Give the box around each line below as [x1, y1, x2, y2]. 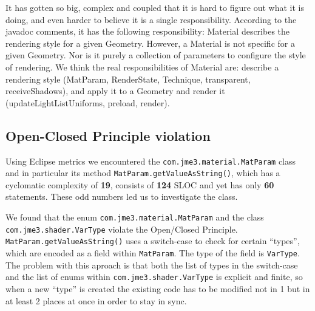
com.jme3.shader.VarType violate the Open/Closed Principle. [5, 222, 238, 235]
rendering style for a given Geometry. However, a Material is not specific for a [5, 36, 295, 49]
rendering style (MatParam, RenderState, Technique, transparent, [5, 72, 251, 85]
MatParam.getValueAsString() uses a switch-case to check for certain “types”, [5, 234, 300, 247]
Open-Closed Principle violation [5, 126, 211, 145]
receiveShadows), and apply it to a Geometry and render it [5, 84, 225, 97]
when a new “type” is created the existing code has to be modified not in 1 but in [5, 282, 310, 295]
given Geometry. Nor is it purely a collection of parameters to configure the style [5, 49, 306, 61]
